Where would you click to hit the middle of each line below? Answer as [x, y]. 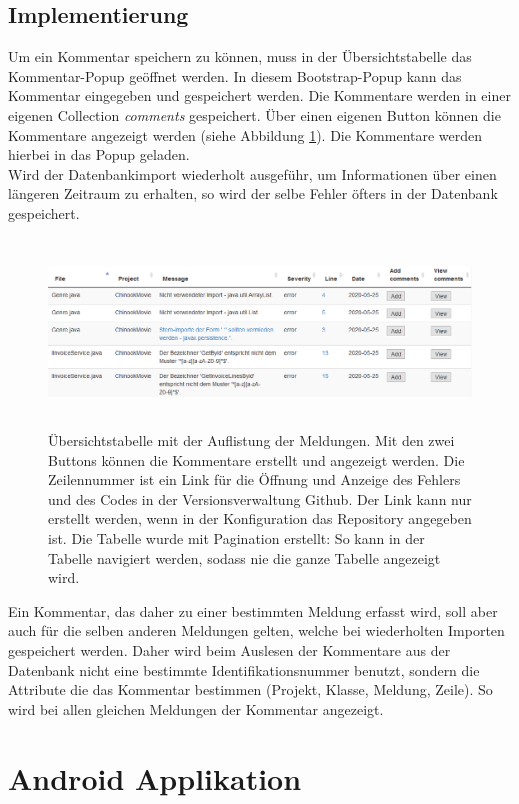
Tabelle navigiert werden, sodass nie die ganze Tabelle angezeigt [244, 557]
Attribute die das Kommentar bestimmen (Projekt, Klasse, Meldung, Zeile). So [250, 689]
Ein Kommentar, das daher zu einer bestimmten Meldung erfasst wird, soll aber [253, 610]
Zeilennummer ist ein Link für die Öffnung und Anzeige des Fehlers [254, 479]
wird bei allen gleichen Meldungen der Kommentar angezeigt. [196, 708]
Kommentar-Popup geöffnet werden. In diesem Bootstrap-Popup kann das [235, 75]
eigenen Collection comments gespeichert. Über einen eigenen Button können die [254, 114]
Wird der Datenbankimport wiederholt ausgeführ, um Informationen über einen [252, 173]
